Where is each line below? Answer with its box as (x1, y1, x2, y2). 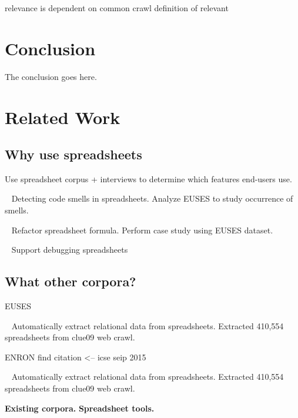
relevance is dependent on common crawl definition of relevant (5, 2, 229, 14)
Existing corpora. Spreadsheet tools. (5, 402, 155, 414)
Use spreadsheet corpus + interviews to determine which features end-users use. (5, 172, 292, 185)
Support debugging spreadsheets (11, 243, 128, 256)
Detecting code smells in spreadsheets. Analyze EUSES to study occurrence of (11, 192, 293, 205)
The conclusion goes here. (5, 70, 97, 82)
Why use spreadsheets (5, 145, 142, 163)
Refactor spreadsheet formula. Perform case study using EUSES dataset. (11, 223, 273, 236)
